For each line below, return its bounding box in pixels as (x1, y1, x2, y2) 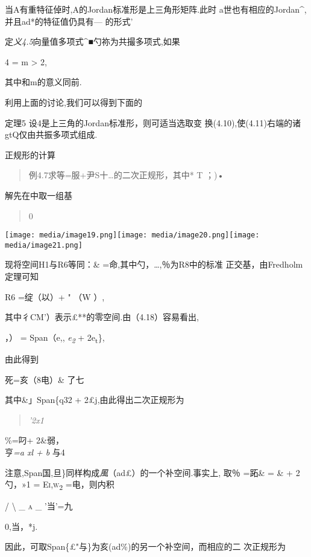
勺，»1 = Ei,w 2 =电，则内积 (5, 478, 115, 492)
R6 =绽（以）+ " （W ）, (5, 290, 105, 303)
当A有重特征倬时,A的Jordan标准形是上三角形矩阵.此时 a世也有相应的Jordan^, (5, 3, 307, 15)
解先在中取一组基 (5, 188, 72, 201)
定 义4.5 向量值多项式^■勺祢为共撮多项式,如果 (5, 35, 180, 48)
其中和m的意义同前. (5, 76, 82, 88)
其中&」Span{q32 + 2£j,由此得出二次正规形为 (5, 393, 184, 406)
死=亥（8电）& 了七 (5, 373, 84, 385)
